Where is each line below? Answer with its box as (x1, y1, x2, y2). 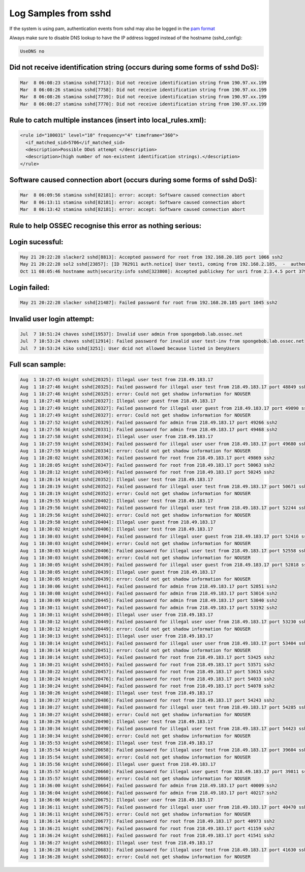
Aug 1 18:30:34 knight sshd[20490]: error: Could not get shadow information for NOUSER (20, 733, 251, 739)
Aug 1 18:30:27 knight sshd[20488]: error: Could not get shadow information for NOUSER (20, 712, 251, 717)
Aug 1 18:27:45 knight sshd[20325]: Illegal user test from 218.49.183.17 (20, 377, 213, 383)
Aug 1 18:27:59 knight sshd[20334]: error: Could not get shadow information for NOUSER (20, 448, 251, 454)
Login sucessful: (9, 237, 64, 246)
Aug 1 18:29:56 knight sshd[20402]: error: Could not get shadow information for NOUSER (20, 512, 251, 518)
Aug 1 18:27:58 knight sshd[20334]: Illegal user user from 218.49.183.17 (20, 434, 213, 440)
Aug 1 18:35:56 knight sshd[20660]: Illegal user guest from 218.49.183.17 (20, 762, 216, 767)
